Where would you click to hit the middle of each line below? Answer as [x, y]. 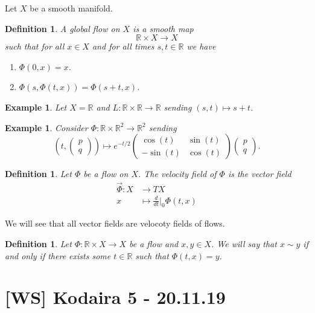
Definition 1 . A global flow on [62, 28]
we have [201, 46]
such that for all [35, 46]
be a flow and [154, 243]
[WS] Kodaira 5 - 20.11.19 [115, 297]
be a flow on [106, 174]
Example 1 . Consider [46, 127]
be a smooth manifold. [71, 8]
